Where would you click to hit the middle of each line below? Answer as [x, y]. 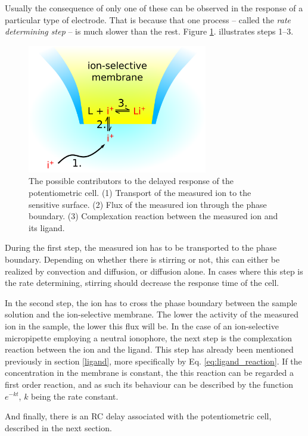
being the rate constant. [75, 396]
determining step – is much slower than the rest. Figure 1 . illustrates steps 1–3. [149, 31]
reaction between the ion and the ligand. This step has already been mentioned [149, 349]
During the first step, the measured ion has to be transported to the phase [141, 247]
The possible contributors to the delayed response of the [131, 181]
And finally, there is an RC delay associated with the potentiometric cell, [138, 416]
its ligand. [47, 227]
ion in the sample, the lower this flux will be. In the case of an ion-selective [142, 326]
